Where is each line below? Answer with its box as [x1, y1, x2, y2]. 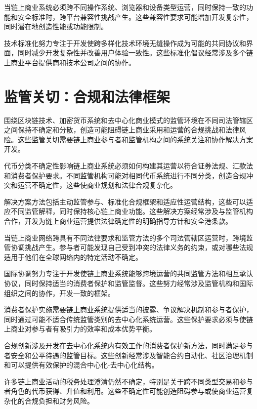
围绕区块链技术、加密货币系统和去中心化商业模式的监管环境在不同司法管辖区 [4, 115, 253, 125]
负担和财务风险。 [38, 395, 94, 406]
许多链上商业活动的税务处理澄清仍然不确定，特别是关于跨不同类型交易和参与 [4, 376, 253, 386]
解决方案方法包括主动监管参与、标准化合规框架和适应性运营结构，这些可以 [4, 196, 246, 206]
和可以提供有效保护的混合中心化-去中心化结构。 [4, 360, 159, 370]
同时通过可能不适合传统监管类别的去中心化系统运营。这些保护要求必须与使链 [4, 314, 253, 324]
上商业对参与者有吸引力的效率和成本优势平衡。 [4, 324, 156, 334]
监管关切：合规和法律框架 [4, 86, 171, 106]
